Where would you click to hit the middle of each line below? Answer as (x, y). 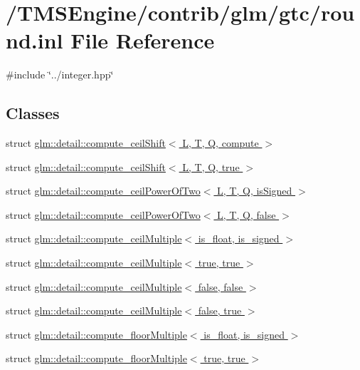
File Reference (143, 40)
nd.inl (35, 40)
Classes (33, 113)
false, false (221, 286)
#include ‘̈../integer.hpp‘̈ (60, 74)
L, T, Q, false (247, 214)
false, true (220, 310)
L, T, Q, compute (221, 143)
